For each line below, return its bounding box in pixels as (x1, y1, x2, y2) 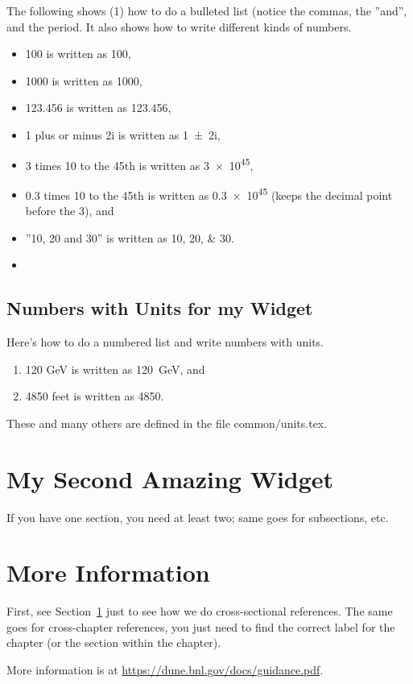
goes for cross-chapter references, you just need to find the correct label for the (6, 618, 395, 635)
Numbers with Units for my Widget (6, 296, 313, 321)
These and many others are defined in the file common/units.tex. (6, 414, 328, 431)
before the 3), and (25, 202, 114, 219)
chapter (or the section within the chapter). (6, 634, 221, 651)
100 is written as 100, (25, 45, 131, 62)
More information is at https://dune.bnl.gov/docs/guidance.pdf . (6, 661, 324, 678)
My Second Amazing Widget (6, 462, 334, 495)
